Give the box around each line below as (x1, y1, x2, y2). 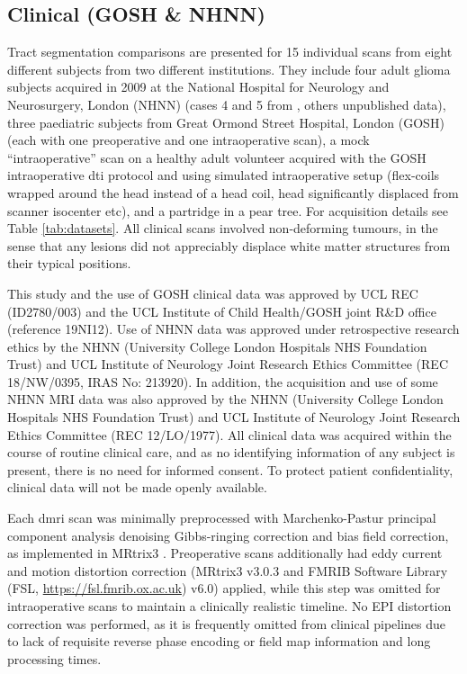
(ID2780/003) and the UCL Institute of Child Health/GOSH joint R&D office (7, 301, 436, 320)
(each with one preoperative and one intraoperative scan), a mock (7, 130, 370, 149)
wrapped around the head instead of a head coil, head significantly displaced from (7, 183, 459, 202)
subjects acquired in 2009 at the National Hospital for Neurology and (7, 77, 390, 96)
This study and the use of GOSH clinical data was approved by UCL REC (7, 283, 418, 302)
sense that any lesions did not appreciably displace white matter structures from (7, 236, 451, 255)
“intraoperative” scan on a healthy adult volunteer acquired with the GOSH (7, 148, 427, 166)
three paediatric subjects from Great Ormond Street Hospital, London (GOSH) (7, 112, 445, 131)
